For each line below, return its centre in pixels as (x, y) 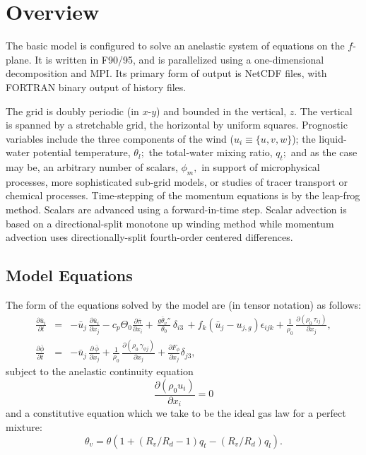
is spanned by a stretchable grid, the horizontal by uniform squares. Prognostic (177, 125)
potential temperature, (82, 152)
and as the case (324, 152)
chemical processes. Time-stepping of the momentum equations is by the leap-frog (183, 195)
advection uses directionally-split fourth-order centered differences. (149, 237)
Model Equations (69, 275)
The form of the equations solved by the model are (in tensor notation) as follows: (183, 305)
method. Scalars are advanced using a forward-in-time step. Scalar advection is (176, 209)
